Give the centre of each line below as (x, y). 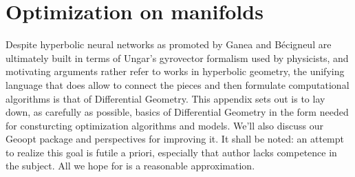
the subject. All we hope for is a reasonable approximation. (130, 166)
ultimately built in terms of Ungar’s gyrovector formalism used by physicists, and (177, 58)
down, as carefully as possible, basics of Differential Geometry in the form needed (177, 112)
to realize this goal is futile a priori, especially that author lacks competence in (171, 152)
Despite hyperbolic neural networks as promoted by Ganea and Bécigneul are (169, 44)
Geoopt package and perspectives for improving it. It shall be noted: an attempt (175, 139)
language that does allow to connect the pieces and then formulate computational (177, 84)
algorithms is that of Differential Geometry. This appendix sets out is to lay (165, 98)
